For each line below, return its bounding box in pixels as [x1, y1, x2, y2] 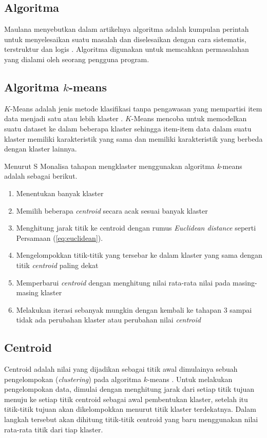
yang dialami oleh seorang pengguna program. [4, 53, 149, 64]
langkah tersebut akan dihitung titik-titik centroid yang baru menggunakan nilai [4, 414, 258, 425]
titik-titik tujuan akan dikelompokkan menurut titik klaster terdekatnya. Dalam [4, 404, 256, 414]
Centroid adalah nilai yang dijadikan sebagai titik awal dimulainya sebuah [4, 364, 238, 374]
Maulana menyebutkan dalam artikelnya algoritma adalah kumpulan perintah [4, 24, 249, 34]
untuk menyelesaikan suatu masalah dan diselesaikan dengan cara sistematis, [4, 33, 246, 44]
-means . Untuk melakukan [147, 373, 233, 384]
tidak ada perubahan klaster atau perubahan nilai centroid [16, 314, 201, 325]
